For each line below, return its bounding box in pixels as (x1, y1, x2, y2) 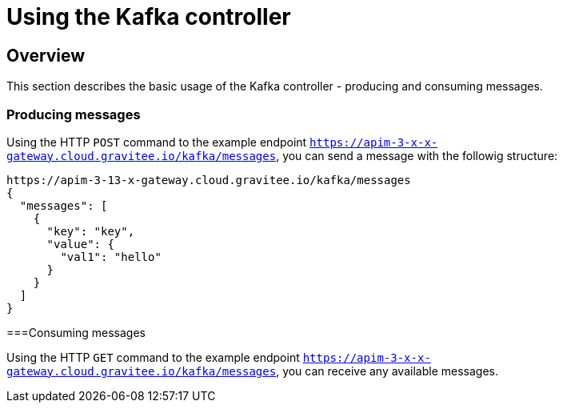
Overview (6, 45, 86, 66)
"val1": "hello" (60, 250, 162, 263)
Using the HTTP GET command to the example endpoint (6, 350, 300, 364)
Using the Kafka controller (6, 3, 291, 30)
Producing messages (6, 106, 141, 122)
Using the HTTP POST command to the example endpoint (6, 134, 307, 149)
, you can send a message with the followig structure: (276, 148, 558, 162)
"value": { (46, 237, 114, 251)
